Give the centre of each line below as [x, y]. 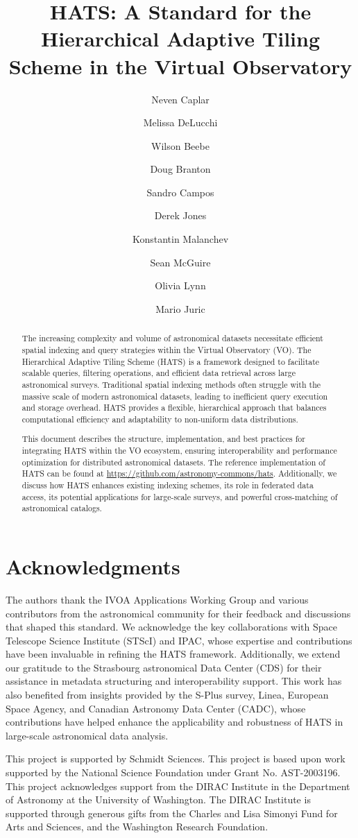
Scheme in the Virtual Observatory [180, 66]
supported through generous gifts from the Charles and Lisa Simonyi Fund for [172, 813]
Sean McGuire [180, 262]
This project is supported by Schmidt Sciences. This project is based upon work [176, 759]
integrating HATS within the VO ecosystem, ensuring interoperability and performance [179, 451]
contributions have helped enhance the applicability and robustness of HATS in [174, 722]
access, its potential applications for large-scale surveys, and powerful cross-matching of [180, 496]
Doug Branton [180, 169]
